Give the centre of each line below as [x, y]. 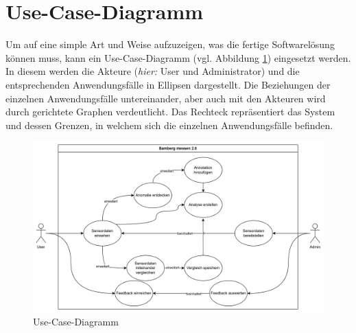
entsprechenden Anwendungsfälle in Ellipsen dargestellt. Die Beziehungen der [168, 84]
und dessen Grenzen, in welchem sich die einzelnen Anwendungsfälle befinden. [169, 125]
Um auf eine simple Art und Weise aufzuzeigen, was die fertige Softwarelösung [170, 44]
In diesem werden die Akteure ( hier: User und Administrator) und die [153, 71]
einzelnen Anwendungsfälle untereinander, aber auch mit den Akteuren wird [166, 98]
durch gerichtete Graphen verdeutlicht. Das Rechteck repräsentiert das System [170, 112]
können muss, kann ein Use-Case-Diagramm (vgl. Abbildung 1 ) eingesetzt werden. [178, 57]
